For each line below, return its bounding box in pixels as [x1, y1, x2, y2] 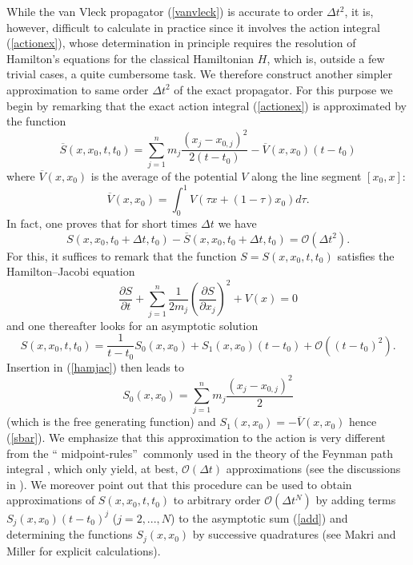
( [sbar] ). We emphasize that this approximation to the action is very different [6, 429, 386, 446]
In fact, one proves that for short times [6, 214, 198, 231]
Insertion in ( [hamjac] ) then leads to [6, 358, 184, 375]
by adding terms [315, 491, 396, 508]
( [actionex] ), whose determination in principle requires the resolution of [6, 34, 356, 51]
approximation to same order [6, 81, 149, 97]
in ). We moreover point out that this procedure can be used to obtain [6, 475, 352, 492]
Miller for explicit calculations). [6, 542, 161, 559]
